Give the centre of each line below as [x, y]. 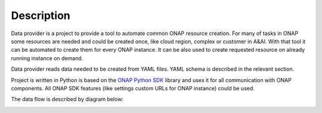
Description [41, 15]
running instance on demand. [47, 58]
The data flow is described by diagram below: [67, 99]
